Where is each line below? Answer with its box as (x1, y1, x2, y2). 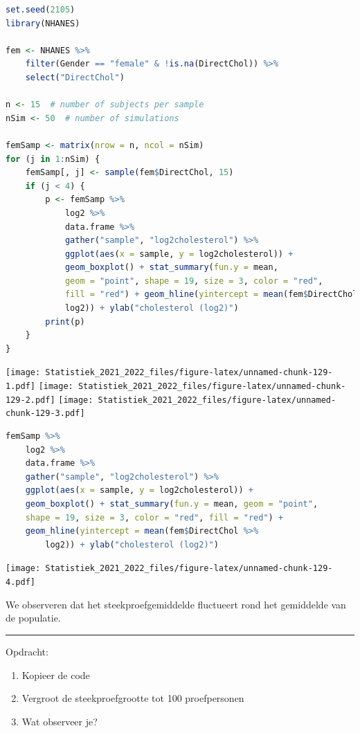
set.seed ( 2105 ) (6, 5, 75, 15)
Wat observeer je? (21, 714, 98, 728)
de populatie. (6, 610, 61, 625)
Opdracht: (6, 644, 48, 658)
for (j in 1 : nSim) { (6, 154, 100, 164)
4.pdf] (6, 577, 35, 588)
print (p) (45, 316, 85, 327)
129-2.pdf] (6, 395, 55, 405)
